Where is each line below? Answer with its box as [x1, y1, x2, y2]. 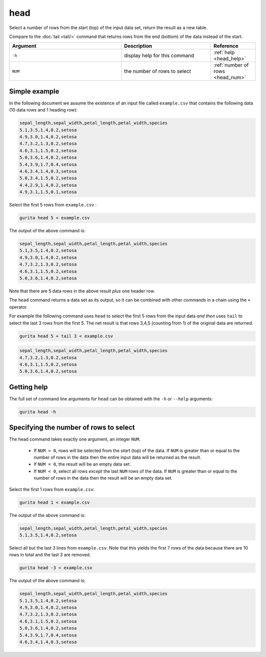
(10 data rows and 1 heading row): [9, 107, 78, 113]
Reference [213, 42, 239, 49]
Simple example [9, 87, 60, 96]
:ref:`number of [213, 62, 249, 69]
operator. [9, 304, 28, 310]
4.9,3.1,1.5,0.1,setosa [19, 189, 77, 195]
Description [124, 42, 152, 49]
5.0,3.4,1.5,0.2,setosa [19, 175, 77, 181]
